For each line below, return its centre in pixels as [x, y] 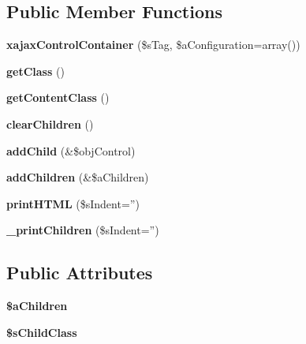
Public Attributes [80, 273]
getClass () [35, 71]
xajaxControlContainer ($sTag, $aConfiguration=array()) [153, 45]
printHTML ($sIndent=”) [73, 203]
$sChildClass [42, 332]
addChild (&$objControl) [71, 150]
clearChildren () [50, 123]
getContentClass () [58, 97]
